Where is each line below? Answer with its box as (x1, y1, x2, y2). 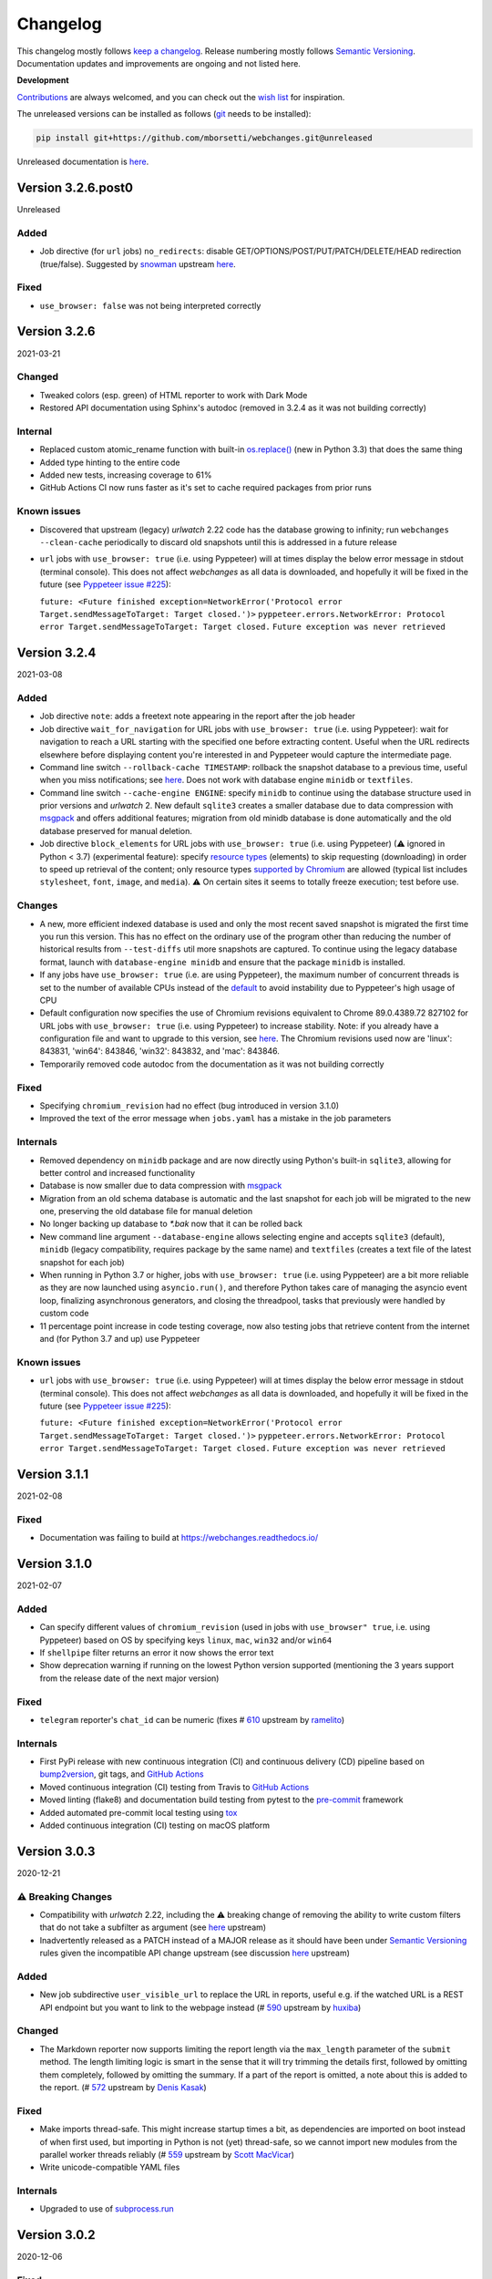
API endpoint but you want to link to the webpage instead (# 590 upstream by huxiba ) (39, 2002, 362, 2013)
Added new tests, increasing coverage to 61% (39, 469, 212, 480)
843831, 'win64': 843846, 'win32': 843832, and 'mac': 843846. (39, 1046, 280, 1057)
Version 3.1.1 (16, 1466, 89, 1481)
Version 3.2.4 (16, 645, 97, 661)
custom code (39, 1308, 89, 1319)
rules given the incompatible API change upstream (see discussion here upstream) (39, 1947, 350, 1959)
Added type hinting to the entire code (39, 457, 180, 468)
